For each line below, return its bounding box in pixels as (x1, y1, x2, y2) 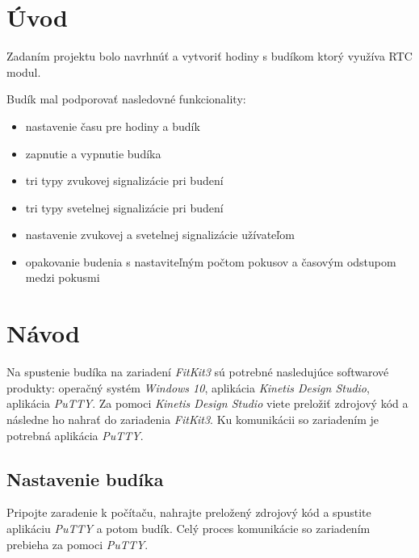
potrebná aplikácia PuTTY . (6, 426, 144, 443)
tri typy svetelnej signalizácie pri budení (25, 199, 224, 216)
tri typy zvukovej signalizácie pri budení (25, 172, 224, 189)
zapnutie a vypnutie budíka (25, 145, 161, 162)
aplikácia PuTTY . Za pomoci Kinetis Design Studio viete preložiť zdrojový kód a (6, 395, 409, 412)
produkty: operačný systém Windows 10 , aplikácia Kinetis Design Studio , (6, 379, 370, 396)
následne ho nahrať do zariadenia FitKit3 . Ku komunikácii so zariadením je (6, 410, 379, 427)
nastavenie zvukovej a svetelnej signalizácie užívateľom (25, 226, 295, 243)
